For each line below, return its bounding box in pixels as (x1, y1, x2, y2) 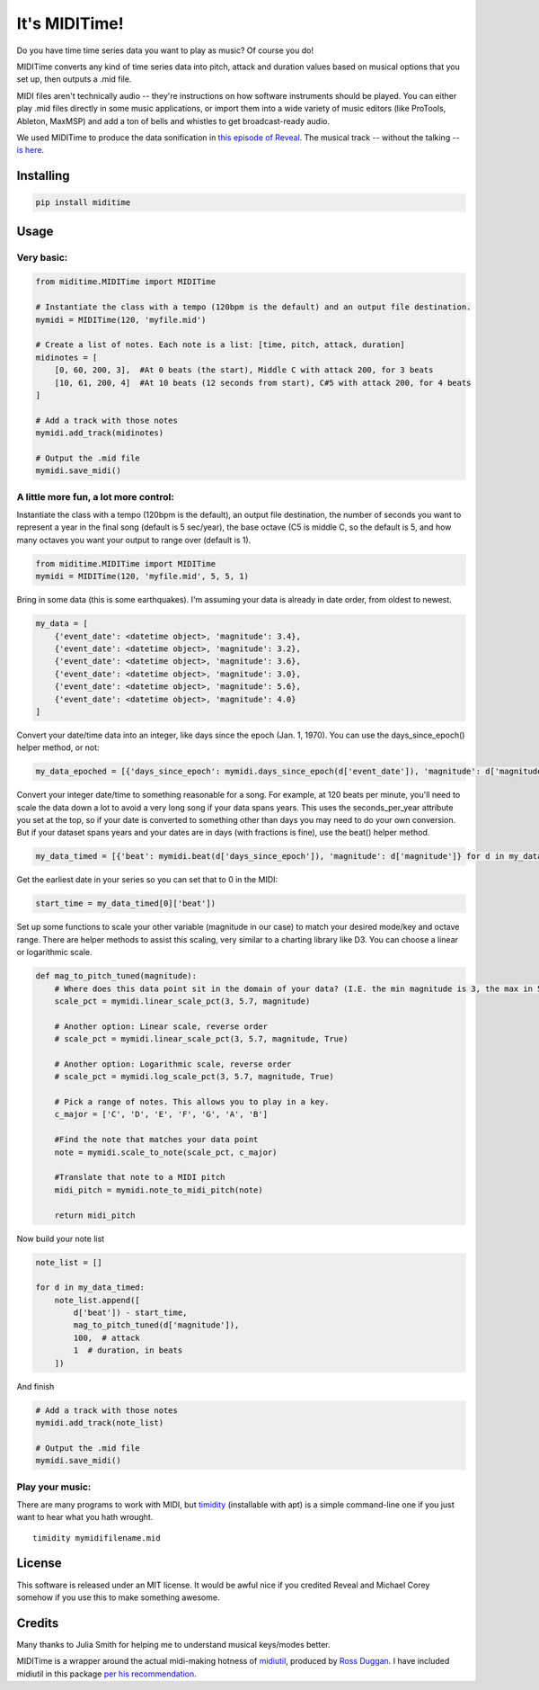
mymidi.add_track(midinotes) (35, 428, 164, 438)
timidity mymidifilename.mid (32, 1533, 161, 1542)
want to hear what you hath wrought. (16, 1512, 154, 1523)
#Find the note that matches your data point (54, 1134, 259, 1145)
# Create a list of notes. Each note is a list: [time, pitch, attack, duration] (35, 340, 406, 350)
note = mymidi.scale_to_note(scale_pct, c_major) (54, 1147, 278, 1158)
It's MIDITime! (16, 13, 125, 33)
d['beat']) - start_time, (73, 1308, 188, 1318)
